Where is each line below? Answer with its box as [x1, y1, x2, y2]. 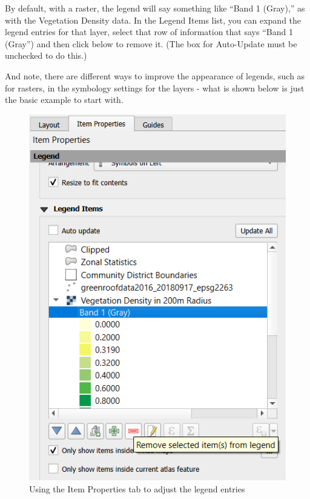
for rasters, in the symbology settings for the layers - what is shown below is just [5, 81, 305, 94]
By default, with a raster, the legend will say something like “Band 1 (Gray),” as [5, 2, 305, 14]
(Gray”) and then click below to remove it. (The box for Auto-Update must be [5, 37, 297, 50]
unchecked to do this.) [5, 49, 87, 62]
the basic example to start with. [5, 93, 124, 106]
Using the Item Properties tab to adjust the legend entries [29, 482, 245, 495]
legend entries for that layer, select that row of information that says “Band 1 [5, 25, 293, 38]
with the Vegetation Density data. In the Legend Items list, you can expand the [5, 13, 302, 26]
